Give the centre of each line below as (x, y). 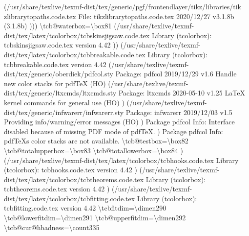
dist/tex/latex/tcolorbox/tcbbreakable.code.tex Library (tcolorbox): (106, 54)
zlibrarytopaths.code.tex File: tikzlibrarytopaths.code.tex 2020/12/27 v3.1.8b (119, 16)
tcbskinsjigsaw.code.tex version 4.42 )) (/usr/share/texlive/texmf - (102, 45)
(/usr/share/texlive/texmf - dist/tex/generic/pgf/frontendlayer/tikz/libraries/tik (123, 6)
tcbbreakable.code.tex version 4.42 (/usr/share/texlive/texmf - (96, 64)
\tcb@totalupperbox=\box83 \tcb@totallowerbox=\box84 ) (93, 150)
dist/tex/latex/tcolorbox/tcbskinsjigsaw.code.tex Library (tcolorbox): (108, 35)
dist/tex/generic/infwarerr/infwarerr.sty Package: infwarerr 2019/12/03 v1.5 (118, 112)
